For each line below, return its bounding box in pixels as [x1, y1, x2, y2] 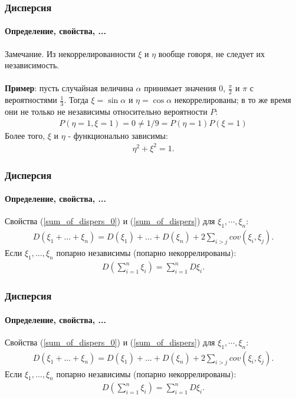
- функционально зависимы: [68, 129, 168, 141]
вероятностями [5, 94, 57, 106]
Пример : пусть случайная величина [5, 82, 133, 94]
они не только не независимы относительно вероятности [5, 105, 208, 118]
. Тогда [64, 94, 88, 106]
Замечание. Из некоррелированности [5, 47, 136, 59]
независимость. [5, 59, 60, 71]
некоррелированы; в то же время [174, 94, 291, 106]
